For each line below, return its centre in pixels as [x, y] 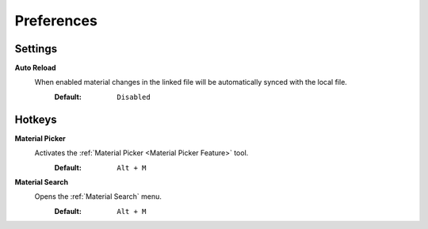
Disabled [134, 97]
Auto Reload [35, 68]
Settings [36, 49]
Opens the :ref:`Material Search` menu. [98, 197]
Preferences [56, 21]
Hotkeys [36, 119]
